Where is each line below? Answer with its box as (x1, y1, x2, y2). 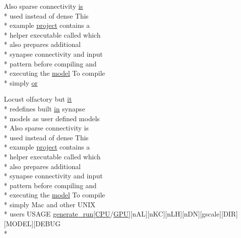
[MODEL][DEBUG (4, 218, 61, 229)
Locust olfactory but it (4, 94, 72, 104)
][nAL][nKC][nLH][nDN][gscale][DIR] (128, 209, 238, 219)
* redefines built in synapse (4, 103, 85, 113)
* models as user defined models (4, 113, 100, 123)
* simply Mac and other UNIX (4, 199, 96, 209)
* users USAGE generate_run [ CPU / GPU (4, 209, 129, 219)
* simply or (4, 77, 38, 87)
